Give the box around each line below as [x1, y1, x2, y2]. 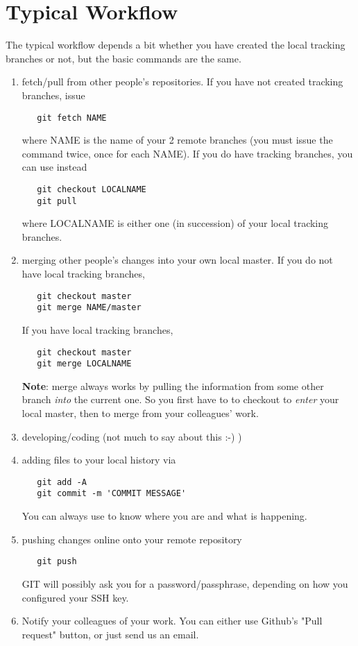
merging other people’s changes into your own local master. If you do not [22, 253, 333, 267]
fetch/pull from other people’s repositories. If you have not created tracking [22, 74, 343, 89]
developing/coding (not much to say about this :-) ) [22, 429, 242, 443]
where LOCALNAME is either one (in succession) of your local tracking [22, 216, 329, 230]
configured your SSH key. [22, 590, 129, 604]
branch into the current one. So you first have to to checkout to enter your [22, 392, 339, 407]
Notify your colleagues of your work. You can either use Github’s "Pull [22, 613, 323, 628]
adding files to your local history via [22, 452, 176, 467]
